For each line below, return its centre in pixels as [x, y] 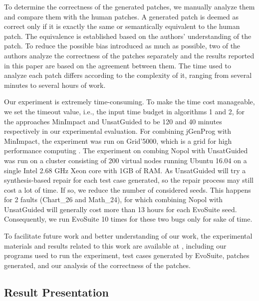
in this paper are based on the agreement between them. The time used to [118, 65]
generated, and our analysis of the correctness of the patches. [97, 265]
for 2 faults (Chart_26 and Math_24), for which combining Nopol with [114, 199]
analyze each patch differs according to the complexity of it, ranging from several [128, 75]
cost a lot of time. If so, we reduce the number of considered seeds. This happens [128, 189]
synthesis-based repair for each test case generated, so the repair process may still [129, 180]
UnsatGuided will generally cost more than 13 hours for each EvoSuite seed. [121, 209]
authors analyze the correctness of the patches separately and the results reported [129, 55]
